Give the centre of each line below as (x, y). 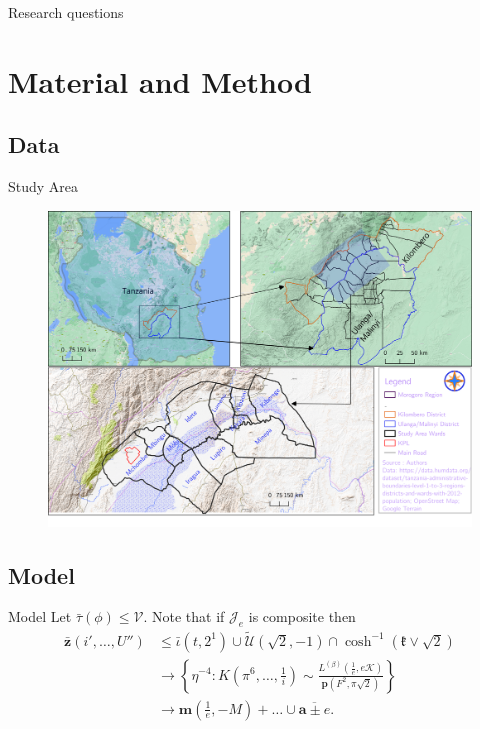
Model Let (40, 616)
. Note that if (184, 616)
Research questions (66, 12)
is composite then (302, 616)
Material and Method (160, 80)
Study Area (43, 186)
